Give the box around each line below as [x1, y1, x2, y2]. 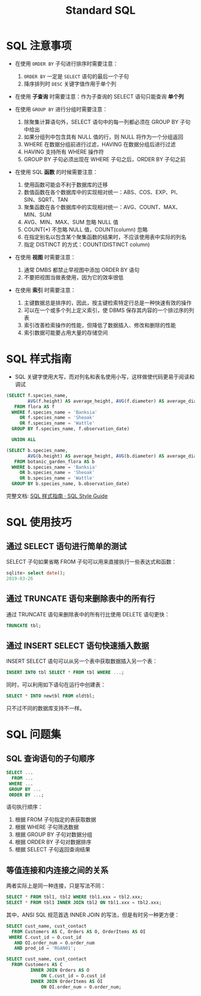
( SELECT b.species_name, [6, 447, 68, 453]
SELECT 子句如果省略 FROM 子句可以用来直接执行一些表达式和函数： [6, 558, 177, 565]
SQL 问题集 [6, 728, 62, 741]
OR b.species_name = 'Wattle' [19, 475, 95, 481]
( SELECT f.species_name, [6, 392, 68, 398]
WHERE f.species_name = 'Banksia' [11, 409, 98, 415]
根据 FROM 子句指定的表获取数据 [14, 816, 97, 823]
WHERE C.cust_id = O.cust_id [8, 934, 82, 940]
